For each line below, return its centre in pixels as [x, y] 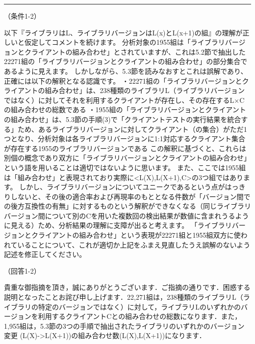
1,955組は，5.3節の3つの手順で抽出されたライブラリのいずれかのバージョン [124, 326]
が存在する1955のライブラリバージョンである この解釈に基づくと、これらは [125, 148]
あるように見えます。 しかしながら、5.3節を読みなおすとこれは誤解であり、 [126, 71]
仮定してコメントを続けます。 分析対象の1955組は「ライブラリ [125, 42]
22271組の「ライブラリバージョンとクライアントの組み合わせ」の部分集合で [126, 61]
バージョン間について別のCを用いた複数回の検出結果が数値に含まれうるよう [127, 215]
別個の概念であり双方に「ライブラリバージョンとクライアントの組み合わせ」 [127, 158]
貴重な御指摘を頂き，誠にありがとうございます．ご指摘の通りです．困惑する [127, 287]
